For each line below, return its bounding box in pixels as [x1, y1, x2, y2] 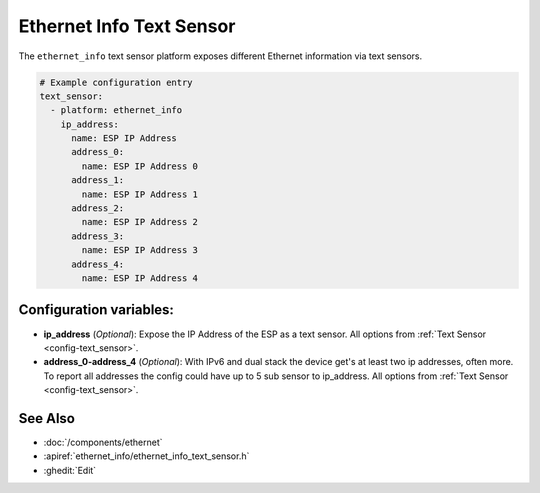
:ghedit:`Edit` [43, 464, 97, 476]
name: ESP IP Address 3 [81, 245, 199, 256]
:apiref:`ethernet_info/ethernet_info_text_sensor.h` [43, 450, 250, 462]
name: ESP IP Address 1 [81, 188, 199, 200]
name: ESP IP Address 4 [81, 273, 199, 284]
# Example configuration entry [39, 76, 194, 88]
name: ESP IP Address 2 [81, 216, 199, 228]
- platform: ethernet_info [50, 105, 183, 116]
